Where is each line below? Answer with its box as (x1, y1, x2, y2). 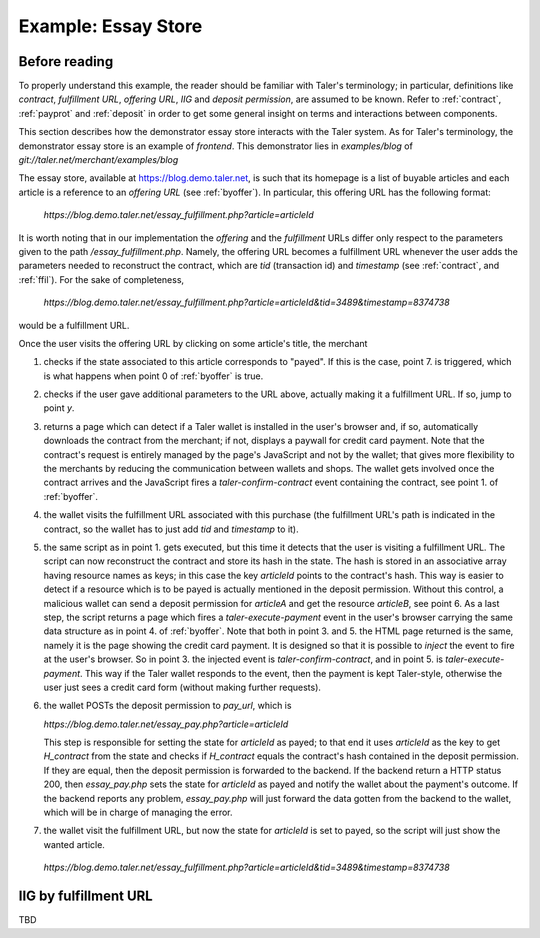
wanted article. (43, 838, 105, 850)
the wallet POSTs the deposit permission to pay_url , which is (43, 700, 292, 712)
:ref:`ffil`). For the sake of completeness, (18, 273, 185, 285)
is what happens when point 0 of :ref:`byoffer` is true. (43, 370, 264, 382)
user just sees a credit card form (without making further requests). (43, 681, 322, 693)
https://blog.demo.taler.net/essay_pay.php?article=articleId (43, 718, 289, 730)
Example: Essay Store (18, 15, 203, 37)
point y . (43, 402, 75, 414)
